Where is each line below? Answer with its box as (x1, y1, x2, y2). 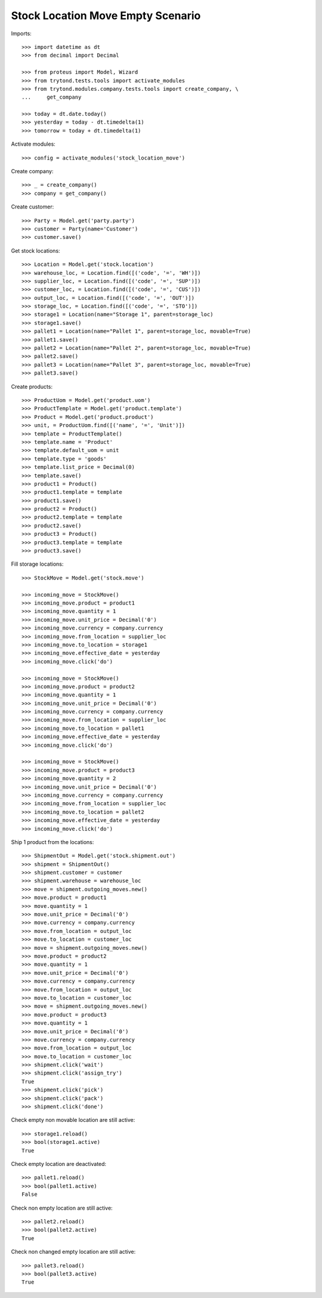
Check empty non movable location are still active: (11, 1116, 135, 1124)
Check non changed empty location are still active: (11, 1248, 136, 1256)
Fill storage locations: (11, 560, 64, 567)
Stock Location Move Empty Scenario (11, 9, 201, 22)
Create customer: (11, 203, 54, 210)
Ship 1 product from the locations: (11, 838, 94, 845)
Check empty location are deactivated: (11, 1160, 107, 1167)
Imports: (11, 30, 32, 37)
